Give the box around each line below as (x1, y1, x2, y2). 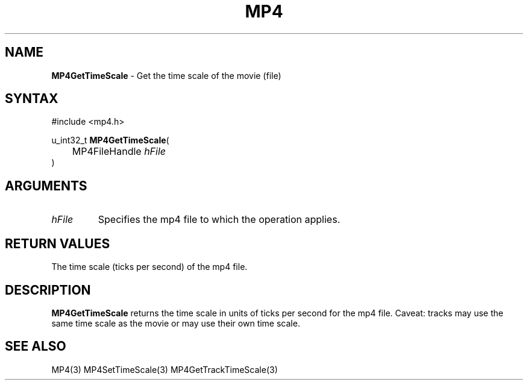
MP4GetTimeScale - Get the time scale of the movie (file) (51, 70, 281, 81)
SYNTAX (5, 91, 58, 107)
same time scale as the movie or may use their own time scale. (51, 318, 300, 328)
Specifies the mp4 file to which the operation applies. (98, 213, 341, 226)
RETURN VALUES (5, 236, 110, 251)
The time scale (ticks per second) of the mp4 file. (51, 261, 248, 272)
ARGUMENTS (5, 178, 87, 193)
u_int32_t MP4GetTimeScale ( (51, 135, 169, 146)
